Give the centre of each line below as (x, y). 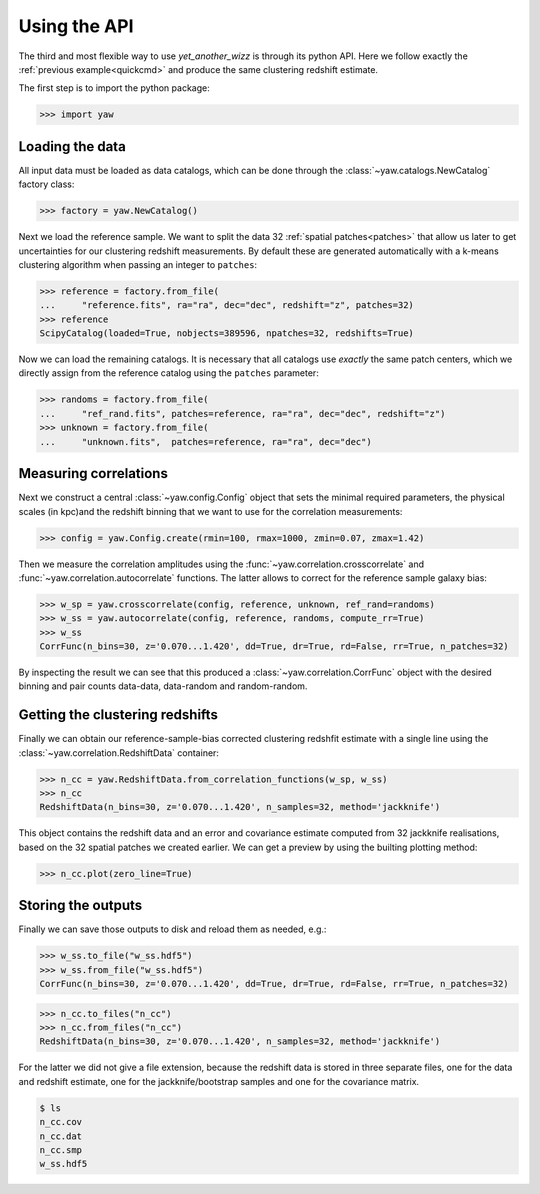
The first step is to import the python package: (114, 88)
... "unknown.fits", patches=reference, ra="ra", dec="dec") (205, 441)
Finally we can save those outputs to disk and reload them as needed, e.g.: (172, 929)
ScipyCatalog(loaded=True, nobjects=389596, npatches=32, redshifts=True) (227, 333)
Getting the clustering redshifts (118, 715)
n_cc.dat (61, 1136)
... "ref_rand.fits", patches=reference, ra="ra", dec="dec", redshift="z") (242, 413)
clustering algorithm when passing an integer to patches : (138, 264)
